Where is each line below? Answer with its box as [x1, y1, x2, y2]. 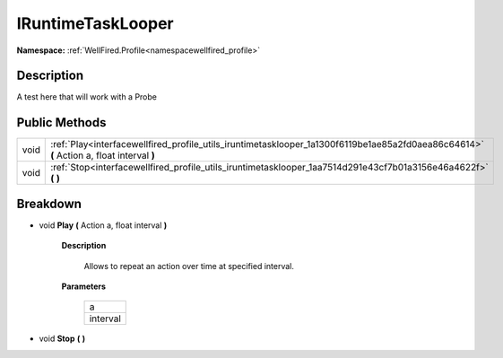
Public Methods [16, 115, 107, 130]
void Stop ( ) [39, 333, 85, 345]
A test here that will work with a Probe [16, 92, 157, 102]
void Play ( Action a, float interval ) [39, 220, 168, 231]
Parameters [61, 281, 107, 292]
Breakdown [16, 196, 82, 211]
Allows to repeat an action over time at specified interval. [83, 260, 295, 271]
